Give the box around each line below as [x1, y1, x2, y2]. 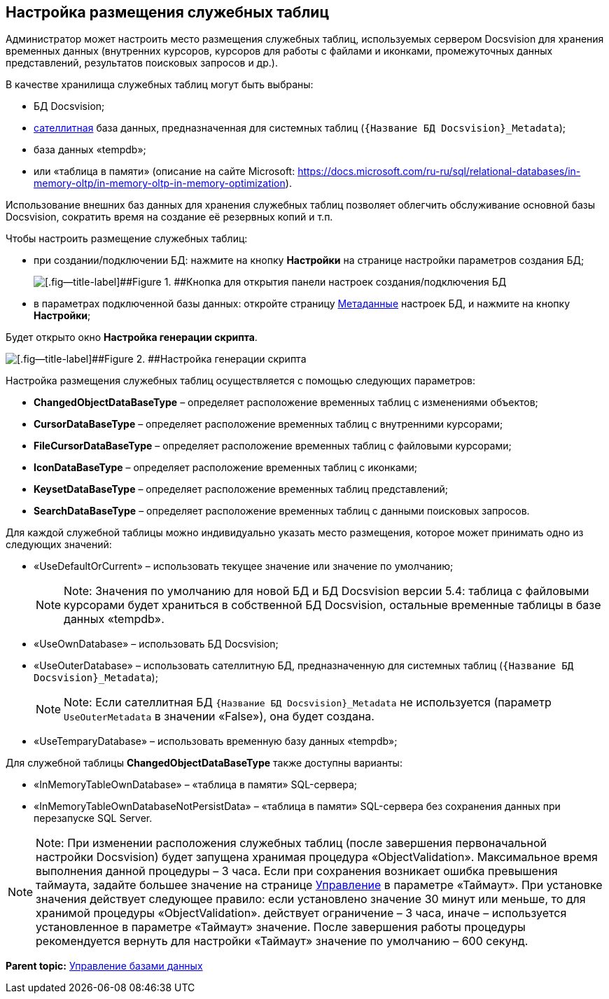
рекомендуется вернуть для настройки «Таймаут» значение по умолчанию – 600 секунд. [36, 934, 528, 949]
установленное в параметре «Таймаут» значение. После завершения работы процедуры [36, 920, 526, 935]
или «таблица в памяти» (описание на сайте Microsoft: [34, 165, 295, 178]
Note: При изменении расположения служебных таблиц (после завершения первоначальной [36, 836, 547, 851]
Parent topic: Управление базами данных [6, 960, 203, 972]
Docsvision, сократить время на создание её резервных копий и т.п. [6, 211, 333, 223]
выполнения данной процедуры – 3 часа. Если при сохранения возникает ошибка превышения [36, 864, 558, 879]
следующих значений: [6, 538, 112, 551]
